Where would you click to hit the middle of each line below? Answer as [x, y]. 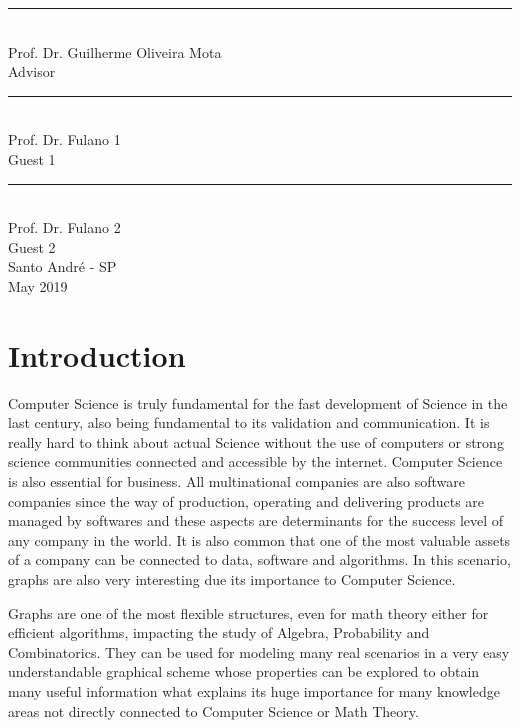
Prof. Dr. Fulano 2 [64, 227]
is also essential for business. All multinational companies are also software [237, 481]
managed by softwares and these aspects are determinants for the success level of [256, 520]
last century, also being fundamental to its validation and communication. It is [249, 422]
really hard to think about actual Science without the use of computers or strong [256, 441]
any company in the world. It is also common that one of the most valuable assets [259, 539]
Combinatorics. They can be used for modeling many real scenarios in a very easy [259, 651]
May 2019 [38, 285]
